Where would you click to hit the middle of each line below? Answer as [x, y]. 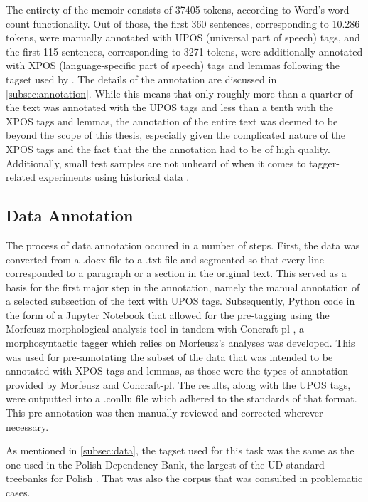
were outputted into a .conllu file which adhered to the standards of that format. [182, 398]
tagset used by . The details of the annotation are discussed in [141, 79]
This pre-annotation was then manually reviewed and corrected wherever [164, 413]
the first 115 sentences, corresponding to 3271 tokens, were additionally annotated [184, 51]
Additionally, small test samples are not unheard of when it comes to [156, 163]
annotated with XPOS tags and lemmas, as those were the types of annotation [177, 371]
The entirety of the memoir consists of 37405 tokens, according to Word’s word [178, 9]
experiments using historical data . [114, 177]
